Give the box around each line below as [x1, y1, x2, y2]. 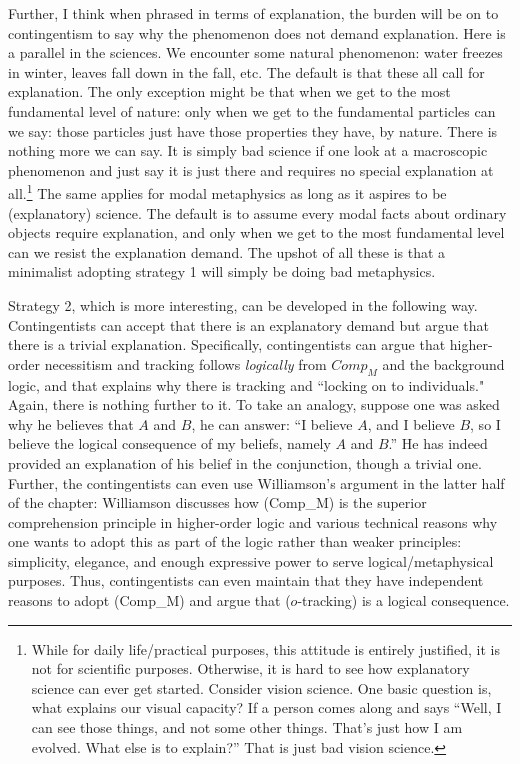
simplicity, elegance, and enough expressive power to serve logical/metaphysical [8, 550, 494, 571]
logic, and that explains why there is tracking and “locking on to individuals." [8, 374, 485, 395]
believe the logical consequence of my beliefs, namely [8, 433, 331, 454]
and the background [382, 353, 505, 374]
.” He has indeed [388, 433, 488, 454]
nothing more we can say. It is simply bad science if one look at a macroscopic [8, 140, 488, 161]
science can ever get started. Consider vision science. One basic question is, [31, 677, 492, 698]
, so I [470, 413, 501, 434]
